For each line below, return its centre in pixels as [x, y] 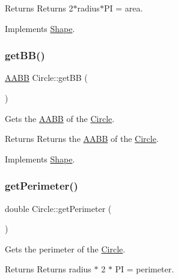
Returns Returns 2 [39, 8]
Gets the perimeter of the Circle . [65, 249]
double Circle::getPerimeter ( [58, 208]
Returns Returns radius [48, 269]
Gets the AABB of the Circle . [60, 118]
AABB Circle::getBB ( [46, 78]
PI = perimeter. [145, 269]
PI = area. [123, 8]
